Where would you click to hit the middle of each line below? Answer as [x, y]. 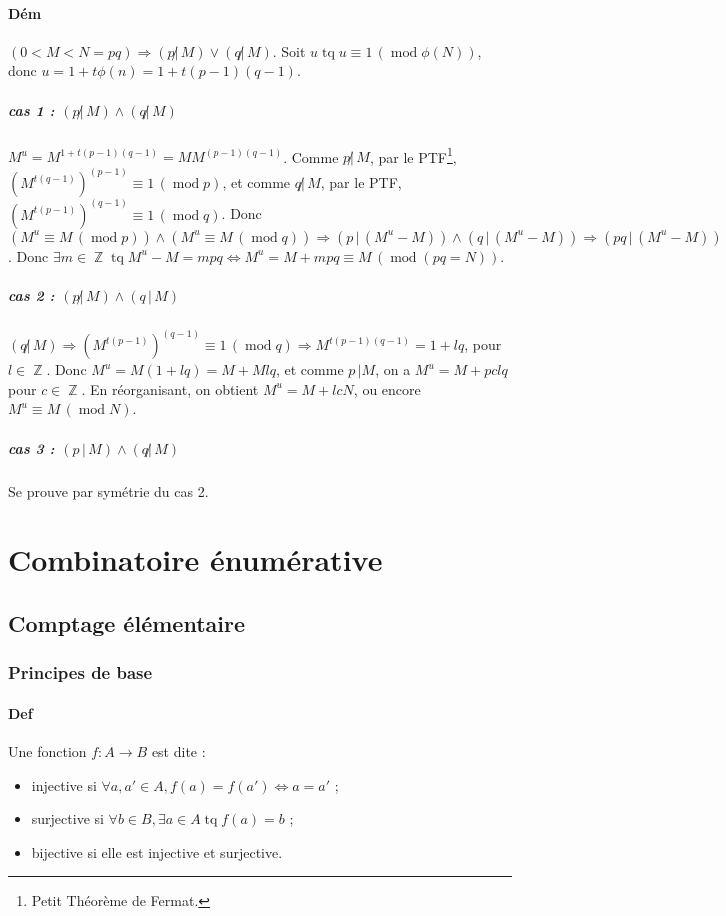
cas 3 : [31, 447]
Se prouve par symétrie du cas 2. [108, 490]
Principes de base [80, 672]
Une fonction [47, 751]
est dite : [178, 751]
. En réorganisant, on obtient [170, 388]
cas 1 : [31, 109]
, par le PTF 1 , [413, 155]
